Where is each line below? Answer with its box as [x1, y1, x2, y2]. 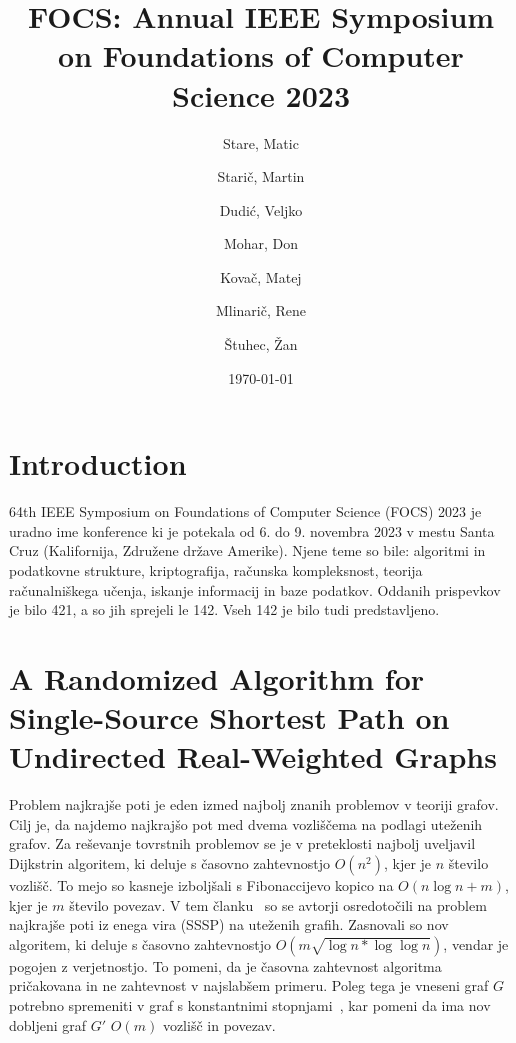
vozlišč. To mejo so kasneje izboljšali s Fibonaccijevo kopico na [9, 875, 394, 896]
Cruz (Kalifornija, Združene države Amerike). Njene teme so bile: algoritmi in [9, 540, 486, 561]
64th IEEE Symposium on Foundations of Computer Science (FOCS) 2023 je [9, 501, 482, 522]
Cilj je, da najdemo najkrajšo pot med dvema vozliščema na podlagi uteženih [9, 813, 483, 834]
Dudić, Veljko [219, 199, 303, 220]
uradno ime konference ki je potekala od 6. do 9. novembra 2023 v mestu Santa [9, 520, 495, 541]
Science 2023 [172, 74, 350, 115]
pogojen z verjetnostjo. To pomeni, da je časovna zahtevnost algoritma [9, 955, 442, 976]
